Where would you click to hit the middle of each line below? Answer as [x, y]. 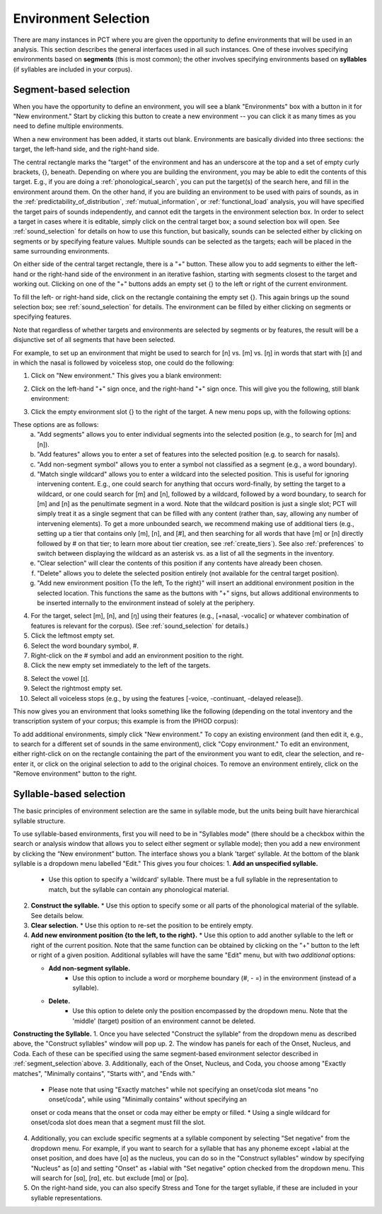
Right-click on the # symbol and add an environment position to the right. [137, 655]
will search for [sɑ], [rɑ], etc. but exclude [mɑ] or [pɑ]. [110, 1178]
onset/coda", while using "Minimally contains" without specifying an [147, 1099]
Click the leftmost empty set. [73, 636]
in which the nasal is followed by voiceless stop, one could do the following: [124, 362]
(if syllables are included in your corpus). [73, 69]
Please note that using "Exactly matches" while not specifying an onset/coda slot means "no [183, 1089]
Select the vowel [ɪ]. [60, 678]
